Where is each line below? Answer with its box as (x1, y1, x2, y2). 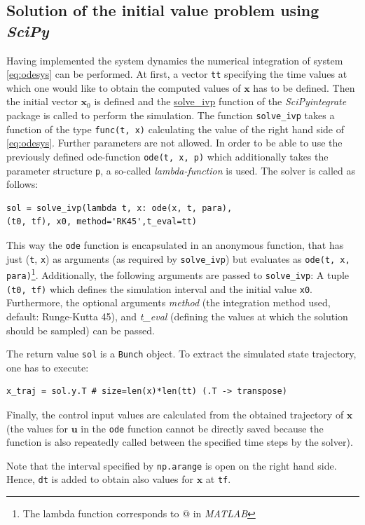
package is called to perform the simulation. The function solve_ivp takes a (6, 108, 335, 123)
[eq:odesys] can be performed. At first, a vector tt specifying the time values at (6, 67, 347, 81)
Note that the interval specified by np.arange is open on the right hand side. (6, 458, 337, 472)
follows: (6, 177, 39, 191)
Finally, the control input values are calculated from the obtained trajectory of (6, 407, 344, 421)
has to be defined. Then (253, 80, 355, 95)
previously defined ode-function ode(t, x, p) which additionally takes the (6, 149, 329, 163)
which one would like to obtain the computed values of (6, 80, 241, 95)
